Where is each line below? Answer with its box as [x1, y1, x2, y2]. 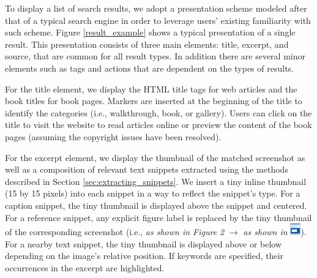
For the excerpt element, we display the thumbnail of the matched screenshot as [5, 151, 305, 163]
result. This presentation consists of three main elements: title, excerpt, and [5, 37, 289, 50]
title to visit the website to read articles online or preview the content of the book [5, 118, 312, 131]
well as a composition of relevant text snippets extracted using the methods [5, 163, 288, 176]
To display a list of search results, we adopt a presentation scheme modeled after [5, 2, 307, 14]
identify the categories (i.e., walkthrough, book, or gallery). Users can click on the [5, 106, 312, 119]
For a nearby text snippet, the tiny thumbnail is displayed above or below [5, 237, 282, 250]
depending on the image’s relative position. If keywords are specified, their [5, 249, 284, 262]
